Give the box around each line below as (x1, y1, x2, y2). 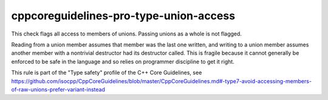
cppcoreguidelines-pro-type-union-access (11, 9, 236, 22)
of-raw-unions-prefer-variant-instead (11, 86, 106, 93)
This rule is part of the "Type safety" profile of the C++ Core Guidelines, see (11, 69, 202, 77)
